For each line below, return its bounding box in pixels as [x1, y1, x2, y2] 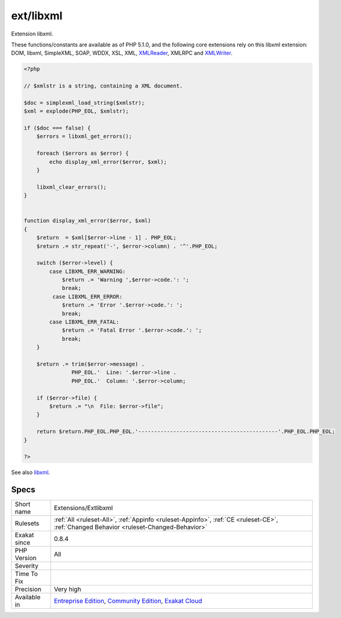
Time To [14, 570, 39, 578]
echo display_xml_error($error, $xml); [49, 158, 167, 165]
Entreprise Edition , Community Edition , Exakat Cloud [54, 597, 202, 605]
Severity [14, 562, 39, 570]
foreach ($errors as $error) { [36, 150, 129, 157]
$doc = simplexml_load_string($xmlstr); [23, 99, 145, 106]
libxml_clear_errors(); [36, 184, 107, 190]
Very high [54, 585, 81, 593]
